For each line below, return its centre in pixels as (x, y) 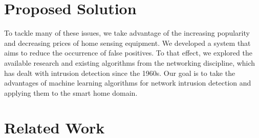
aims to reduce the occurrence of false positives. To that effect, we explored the (128, 53)
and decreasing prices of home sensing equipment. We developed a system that (127, 43)
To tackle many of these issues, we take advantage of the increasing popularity (127, 33)
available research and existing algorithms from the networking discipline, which (130, 62)
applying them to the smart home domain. (71, 92)
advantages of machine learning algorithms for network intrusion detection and (128, 83)
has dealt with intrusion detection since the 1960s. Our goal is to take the (120, 73)
